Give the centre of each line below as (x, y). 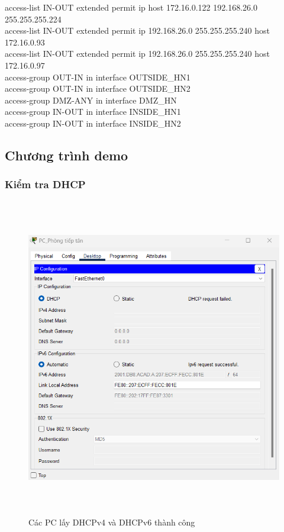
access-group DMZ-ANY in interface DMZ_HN (91, 100)
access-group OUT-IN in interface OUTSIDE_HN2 (98, 88)
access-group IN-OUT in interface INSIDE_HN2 (93, 123)
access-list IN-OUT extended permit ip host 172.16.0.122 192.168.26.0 (131, 7)
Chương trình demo (67, 155)
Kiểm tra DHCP (45, 184)
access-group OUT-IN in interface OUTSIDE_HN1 (98, 77)
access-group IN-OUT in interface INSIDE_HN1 (93, 112)
